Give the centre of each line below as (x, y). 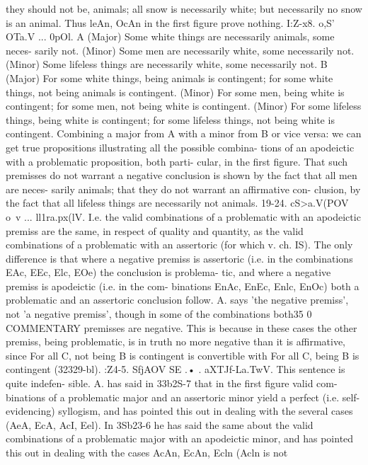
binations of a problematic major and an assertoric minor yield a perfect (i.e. (173, 397)
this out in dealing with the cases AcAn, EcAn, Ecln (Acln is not (147, 452)
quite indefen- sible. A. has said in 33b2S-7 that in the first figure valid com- (172, 383)
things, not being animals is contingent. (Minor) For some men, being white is (175, 92)
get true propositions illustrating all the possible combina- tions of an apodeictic (180, 147)
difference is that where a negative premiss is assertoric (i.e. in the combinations (179, 258)
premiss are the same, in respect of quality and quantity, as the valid (155, 230)
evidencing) (30, 411)
